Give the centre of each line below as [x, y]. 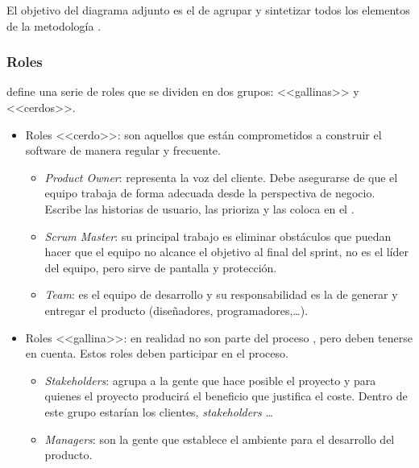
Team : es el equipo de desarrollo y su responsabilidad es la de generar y [221, 294]
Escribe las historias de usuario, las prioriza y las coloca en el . [199, 208]
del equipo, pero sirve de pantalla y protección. [161, 267]
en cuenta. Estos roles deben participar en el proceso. [157, 353]
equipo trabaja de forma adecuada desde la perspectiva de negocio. [210, 193]
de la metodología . [54, 25]
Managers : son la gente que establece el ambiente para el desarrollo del [220, 439]
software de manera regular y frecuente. [123, 150]
